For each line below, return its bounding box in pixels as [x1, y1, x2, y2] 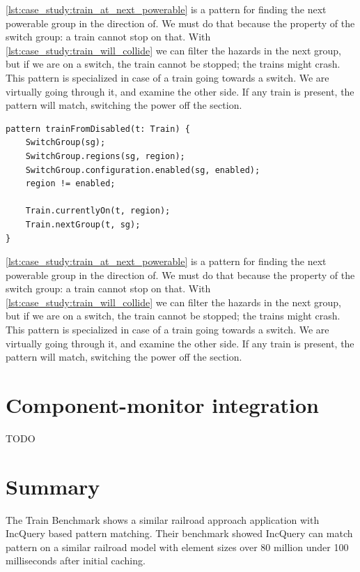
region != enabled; [25, 179, 116, 189]
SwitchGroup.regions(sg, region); [25, 151, 185, 161]
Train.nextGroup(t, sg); [25, 219, 141, 229]
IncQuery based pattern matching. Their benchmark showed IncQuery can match [6, 526, 353, 541]
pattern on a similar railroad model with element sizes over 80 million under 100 [6, 539, 349, 554]
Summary [6, 472, 100, 500]
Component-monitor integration [6, 391, 319, 419]
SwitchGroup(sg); [25, 137, 106, 148]
